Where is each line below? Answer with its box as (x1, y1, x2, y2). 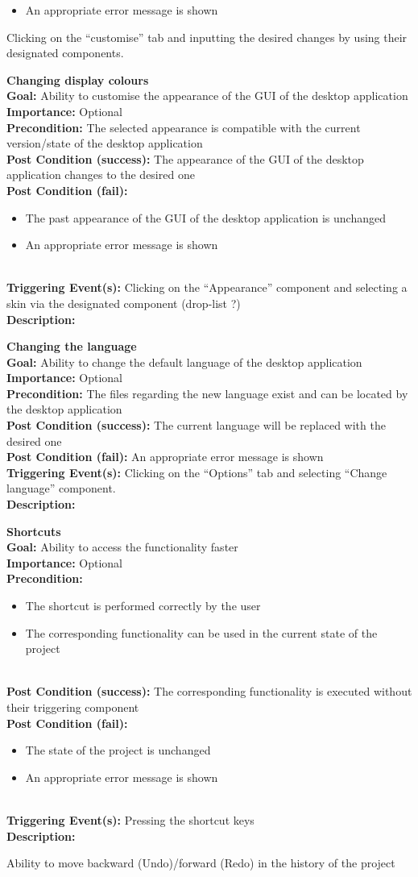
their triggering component (6, 698, 139, 715)
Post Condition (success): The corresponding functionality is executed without (6, 683, 412, 700)
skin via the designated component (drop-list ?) (6, 294, 241, 311)
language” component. (6, 480, 116, 497)
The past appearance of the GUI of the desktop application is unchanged (25, 209, 387, 226)
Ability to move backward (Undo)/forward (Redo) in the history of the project (6, 854, 395, 871)
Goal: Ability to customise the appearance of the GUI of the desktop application (6, 87, 408, 104)
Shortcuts (6, 522, 61, 539)
